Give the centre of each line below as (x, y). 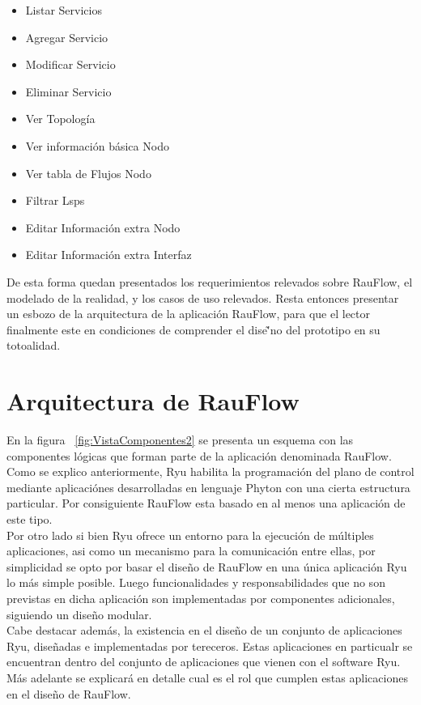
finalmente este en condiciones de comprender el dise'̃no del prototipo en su (193, 329)
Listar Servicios (64, 10)
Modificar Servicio (70, 64)
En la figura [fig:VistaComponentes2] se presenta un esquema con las (180, 440)
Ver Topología (60, 119)
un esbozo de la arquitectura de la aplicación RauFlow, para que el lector (189, 314)
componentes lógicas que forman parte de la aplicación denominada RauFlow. (199, 455)
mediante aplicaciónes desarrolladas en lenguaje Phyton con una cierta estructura (208, 487)
